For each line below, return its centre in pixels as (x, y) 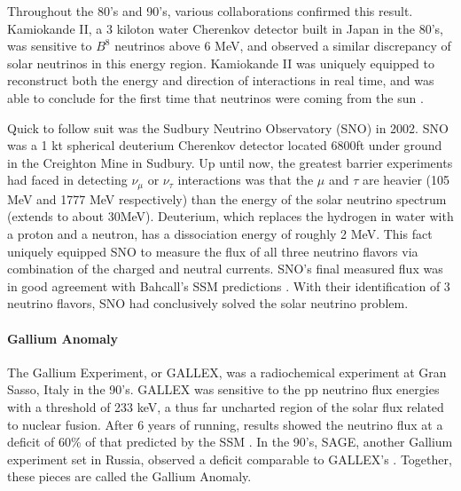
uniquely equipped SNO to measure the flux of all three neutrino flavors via (213, 251)
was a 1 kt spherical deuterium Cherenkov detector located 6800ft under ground (225, 145)
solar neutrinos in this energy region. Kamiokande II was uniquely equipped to (221, 63)
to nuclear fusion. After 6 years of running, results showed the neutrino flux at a (225, 424)
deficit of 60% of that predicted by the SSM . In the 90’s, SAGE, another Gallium (230, 442)
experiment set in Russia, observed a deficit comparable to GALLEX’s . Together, (230, 459)
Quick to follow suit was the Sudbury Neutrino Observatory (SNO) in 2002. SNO (228, 127)
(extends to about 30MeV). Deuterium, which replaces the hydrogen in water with (230, 216)
